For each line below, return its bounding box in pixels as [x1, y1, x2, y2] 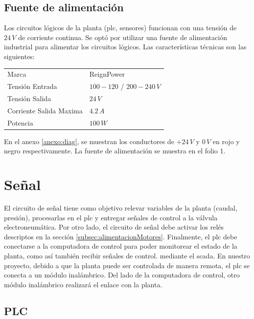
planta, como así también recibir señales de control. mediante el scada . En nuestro [4, 251, 250, 261]
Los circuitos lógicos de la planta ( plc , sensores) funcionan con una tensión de [4, 22, 237, 33]
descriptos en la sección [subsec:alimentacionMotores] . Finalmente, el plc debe [4, 231, 237, 241]
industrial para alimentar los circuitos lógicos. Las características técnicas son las [4, 42, 247, 52]
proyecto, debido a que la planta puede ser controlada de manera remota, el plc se [4, 260, 250, 270]
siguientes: [4, 51, 35, 61]
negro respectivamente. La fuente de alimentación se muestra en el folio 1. [4, 146, 226, 156]
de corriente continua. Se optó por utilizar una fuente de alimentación [18, 32, 227, 42]
